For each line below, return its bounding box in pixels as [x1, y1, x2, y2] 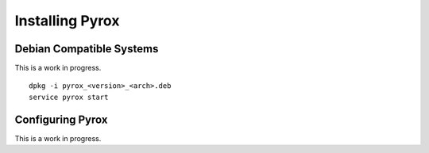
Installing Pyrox [14, 12, 120, 29]
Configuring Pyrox [14, 113, 108, 126]
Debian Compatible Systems [14, 42, 159, 55]
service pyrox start [29, 92, 109, 101]
